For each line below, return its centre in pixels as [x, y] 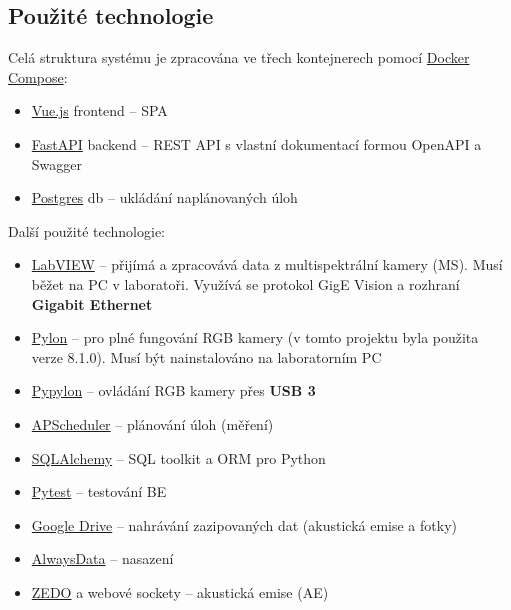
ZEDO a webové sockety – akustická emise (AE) [180, 591]
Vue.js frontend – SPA [99, 110]
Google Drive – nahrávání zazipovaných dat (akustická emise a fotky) [244, 524]
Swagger [57, 163]
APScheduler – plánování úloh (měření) [152, 423]
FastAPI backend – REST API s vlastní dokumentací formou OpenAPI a [256, 143]
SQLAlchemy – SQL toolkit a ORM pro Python [178, 457]
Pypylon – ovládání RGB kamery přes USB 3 [173, 390]
